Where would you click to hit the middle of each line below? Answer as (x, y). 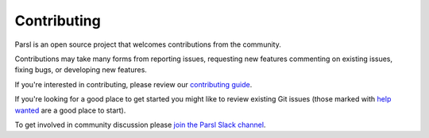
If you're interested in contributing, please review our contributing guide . (133, 84)
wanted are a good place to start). (70, 110)
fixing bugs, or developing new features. (81, 70)
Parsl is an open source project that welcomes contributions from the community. (148, 44)
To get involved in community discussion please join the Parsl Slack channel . (140, 125)
